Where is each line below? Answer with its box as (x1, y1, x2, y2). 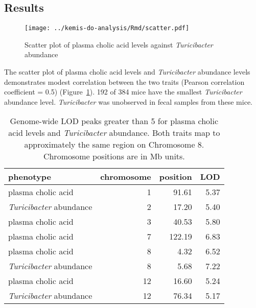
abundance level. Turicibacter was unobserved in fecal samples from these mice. (4, 96, 252, 107)
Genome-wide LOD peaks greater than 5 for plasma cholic (10, 115, 219, 127)
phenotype (8, 171, 51, 183)
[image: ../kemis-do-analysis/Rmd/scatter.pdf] (25, 25, 190, 32)
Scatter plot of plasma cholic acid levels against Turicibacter (25, 39, 213, 50)
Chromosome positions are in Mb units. (43, 150, 185, 162)
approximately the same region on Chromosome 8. (24, 138, 204, 151)
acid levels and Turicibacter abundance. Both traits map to (8, 127, 220, 139)
